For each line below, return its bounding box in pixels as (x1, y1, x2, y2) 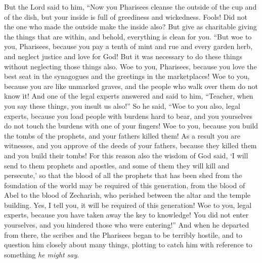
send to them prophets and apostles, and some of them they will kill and (4, 160, 230, 170)
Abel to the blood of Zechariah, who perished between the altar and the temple (4, 190, 251, 200)
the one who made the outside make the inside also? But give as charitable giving (4, 21, 257, 32)
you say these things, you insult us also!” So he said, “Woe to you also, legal (4, 100, 240, 111)
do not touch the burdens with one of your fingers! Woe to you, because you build (4, 120, 258, 131)
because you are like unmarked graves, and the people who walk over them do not (4, 80, 258, 91)
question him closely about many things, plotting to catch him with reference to (4, 239, 252, 250)
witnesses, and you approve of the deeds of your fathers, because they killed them (4, 140, 257, 151)
